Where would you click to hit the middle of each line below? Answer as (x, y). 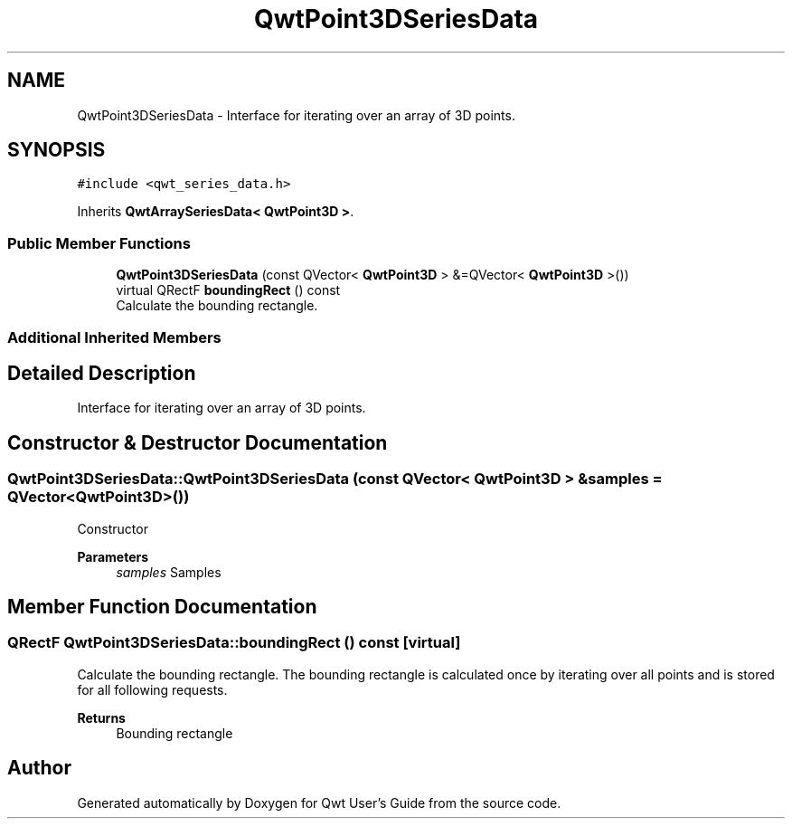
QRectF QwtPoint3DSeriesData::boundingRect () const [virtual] (234, 643)
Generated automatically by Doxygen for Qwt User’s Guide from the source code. (319, 802)
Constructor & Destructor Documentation (198, 442)
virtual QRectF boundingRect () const (228, 290)
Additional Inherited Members (114, 337)
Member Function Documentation (162, 607)
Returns (101, 717)
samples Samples (169, 572)
